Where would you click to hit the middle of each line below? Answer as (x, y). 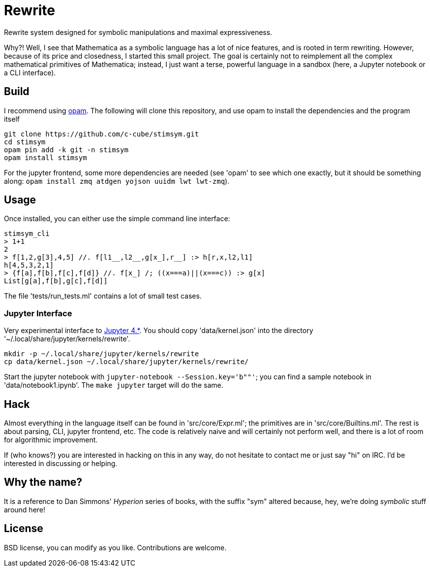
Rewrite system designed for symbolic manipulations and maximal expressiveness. (138, 32)
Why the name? (43, 482)
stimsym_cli (27, 234)
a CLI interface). (30, 72)
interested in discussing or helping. (61, 464)
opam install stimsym (46, 157)
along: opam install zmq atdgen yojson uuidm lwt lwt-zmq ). (117, 181)
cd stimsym (25, 142)
